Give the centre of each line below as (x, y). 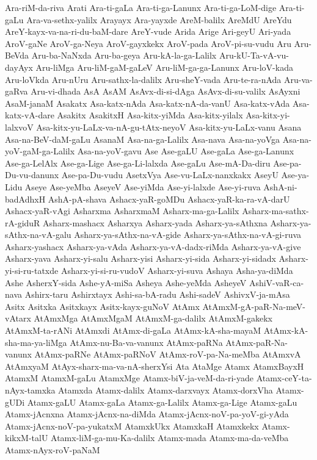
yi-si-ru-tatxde (32, 271)
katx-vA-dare (30, 115)
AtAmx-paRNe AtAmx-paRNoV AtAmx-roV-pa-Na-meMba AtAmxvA (168, 354)
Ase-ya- (295, 175)
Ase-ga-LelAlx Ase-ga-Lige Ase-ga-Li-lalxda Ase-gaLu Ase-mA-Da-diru (138, 163)
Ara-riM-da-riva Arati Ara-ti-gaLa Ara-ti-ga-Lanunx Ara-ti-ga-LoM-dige (141, 7)
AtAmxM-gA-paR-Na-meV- (254, 306)
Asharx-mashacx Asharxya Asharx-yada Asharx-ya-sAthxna (155, 222)
